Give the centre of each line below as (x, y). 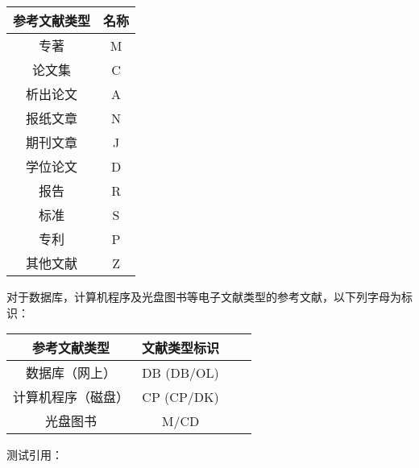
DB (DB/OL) (180, 372)
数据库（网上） (71, 373)
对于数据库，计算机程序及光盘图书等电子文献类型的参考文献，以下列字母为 (204, 296)
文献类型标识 (181, 348)
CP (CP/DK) (180, 396)
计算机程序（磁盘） (71, 397)
